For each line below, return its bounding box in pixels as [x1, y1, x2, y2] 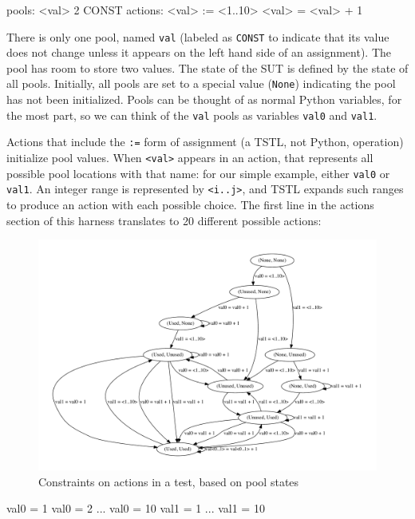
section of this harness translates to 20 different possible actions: [6, 212, 322, 228]
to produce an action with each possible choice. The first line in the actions [6, 196, 374, 212]
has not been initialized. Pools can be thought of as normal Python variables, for [6, 91, 402, 108]
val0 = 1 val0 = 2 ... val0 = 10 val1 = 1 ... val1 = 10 [6, 500, 265, 517]
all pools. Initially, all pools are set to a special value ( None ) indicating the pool [6, 75, 396, 92]
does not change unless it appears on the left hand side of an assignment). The [6, 44, 392, 61]
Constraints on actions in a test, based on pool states [38, 473, 299, 489]
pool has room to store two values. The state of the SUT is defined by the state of [6, 59, 409, 76]
